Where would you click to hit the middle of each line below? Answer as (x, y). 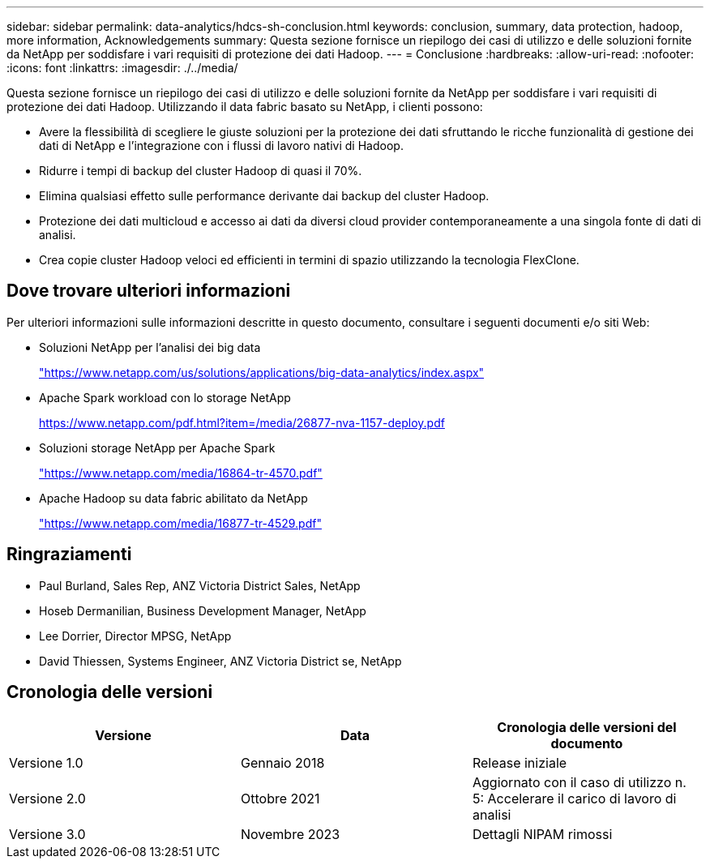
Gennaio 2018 (282, 762)
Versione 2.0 (47, 798)
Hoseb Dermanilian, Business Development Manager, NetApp (203, 610)
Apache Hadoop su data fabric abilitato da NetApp (173, 498)
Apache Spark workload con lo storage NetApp (165, 397)
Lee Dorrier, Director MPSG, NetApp (135, 636)
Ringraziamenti (69, 555)
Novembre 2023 (290, 834)
